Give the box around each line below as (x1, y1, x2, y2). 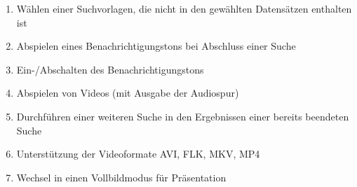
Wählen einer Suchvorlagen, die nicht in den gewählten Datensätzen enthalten (16, 1, 352, 15)
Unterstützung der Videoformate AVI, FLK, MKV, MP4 (16, 146, 260, 161)
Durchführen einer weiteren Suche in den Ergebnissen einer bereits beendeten (16, 109, 349, 123)
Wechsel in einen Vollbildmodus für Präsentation (16, 169, 227, 184)
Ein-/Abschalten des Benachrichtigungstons (16, 62, 204, 76)
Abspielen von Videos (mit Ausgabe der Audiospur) (16, 85, 239, 100)
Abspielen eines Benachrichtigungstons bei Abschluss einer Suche (16, 39, 296, 53)
